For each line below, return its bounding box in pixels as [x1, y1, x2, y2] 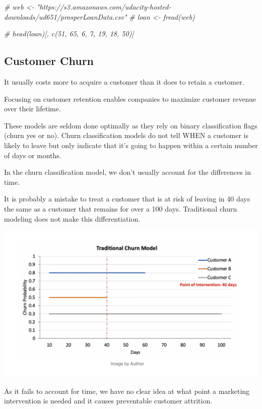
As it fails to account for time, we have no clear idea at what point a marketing [4, 385, 250, 396]
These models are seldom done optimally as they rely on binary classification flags [4, 120, 257, 130]
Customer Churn [4, 53, 94, 69]
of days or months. [4, 150, 61, 160]
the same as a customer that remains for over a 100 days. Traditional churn [4, 203, 237, 214]
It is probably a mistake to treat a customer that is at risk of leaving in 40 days [4, 193, 250, 204]
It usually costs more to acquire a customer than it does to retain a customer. [4, 76, 244, 87]
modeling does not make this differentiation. [4, 213, 141, 224]
